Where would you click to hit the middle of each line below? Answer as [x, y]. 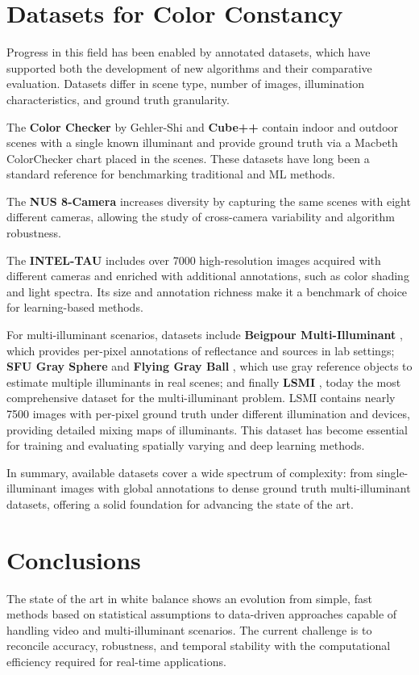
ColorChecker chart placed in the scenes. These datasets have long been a [188, 158]
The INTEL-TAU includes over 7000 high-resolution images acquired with [194, 260]
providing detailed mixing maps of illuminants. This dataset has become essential [207, 429]
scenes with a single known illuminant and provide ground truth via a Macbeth [202, 143]
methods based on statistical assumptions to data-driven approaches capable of [202, 614]
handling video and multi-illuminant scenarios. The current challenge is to [189, 629]
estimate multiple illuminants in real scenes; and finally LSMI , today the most [204, 382]
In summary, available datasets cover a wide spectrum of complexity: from [190, 472]
